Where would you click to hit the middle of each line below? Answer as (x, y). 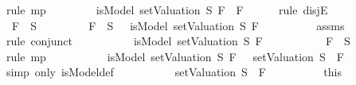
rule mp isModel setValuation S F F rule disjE (167, 10)
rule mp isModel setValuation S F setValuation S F (175, 56)
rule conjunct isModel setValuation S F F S (178, 41)
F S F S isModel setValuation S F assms (178, 25)
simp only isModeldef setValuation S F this (174, 72)
